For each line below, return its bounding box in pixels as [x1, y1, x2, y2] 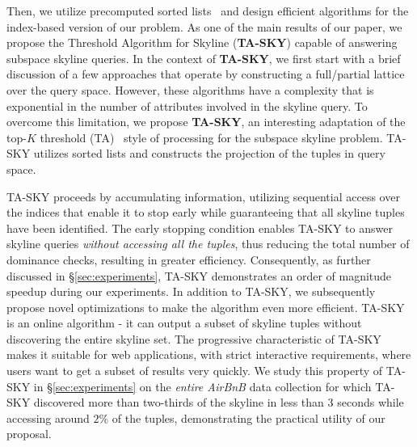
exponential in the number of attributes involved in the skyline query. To [6, 97, 368, 114]
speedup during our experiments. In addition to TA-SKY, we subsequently [6, 283, 376, 300]
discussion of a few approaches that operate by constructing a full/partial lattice [6, 65, 405, 82]
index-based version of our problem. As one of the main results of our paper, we [6, 18, 402, 35]
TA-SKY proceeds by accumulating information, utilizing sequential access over [6, 188, 400, 205]
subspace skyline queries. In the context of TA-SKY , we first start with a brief [6, 49, 401, 66]
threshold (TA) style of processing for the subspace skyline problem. [40, 129, 383, 145]
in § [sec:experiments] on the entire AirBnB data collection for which [33, 377, 372, 394]
